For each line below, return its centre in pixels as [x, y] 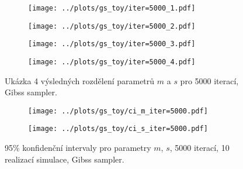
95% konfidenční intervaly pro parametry [78, 148]
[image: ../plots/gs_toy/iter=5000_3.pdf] [112, 44]
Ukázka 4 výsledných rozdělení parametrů [80, 80]
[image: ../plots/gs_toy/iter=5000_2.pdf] [112, 26]
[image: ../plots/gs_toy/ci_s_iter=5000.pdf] [118, 129]
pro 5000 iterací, [209, 80]
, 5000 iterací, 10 [199, 148]
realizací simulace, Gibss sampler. [65, 159]
